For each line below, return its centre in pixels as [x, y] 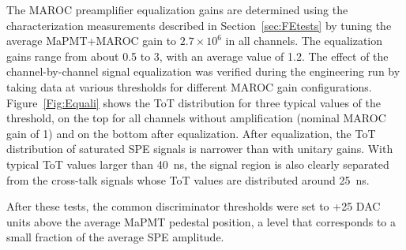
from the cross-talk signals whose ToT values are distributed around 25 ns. [188, 179]
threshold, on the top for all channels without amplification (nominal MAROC [196, 118]
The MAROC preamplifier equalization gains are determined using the [177, 9]
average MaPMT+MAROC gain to [92, 41]
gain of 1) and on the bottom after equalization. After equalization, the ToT [191, 133]
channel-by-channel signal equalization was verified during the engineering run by [203, 71]
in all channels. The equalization [304, 41]
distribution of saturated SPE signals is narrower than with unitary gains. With [200, 149]
